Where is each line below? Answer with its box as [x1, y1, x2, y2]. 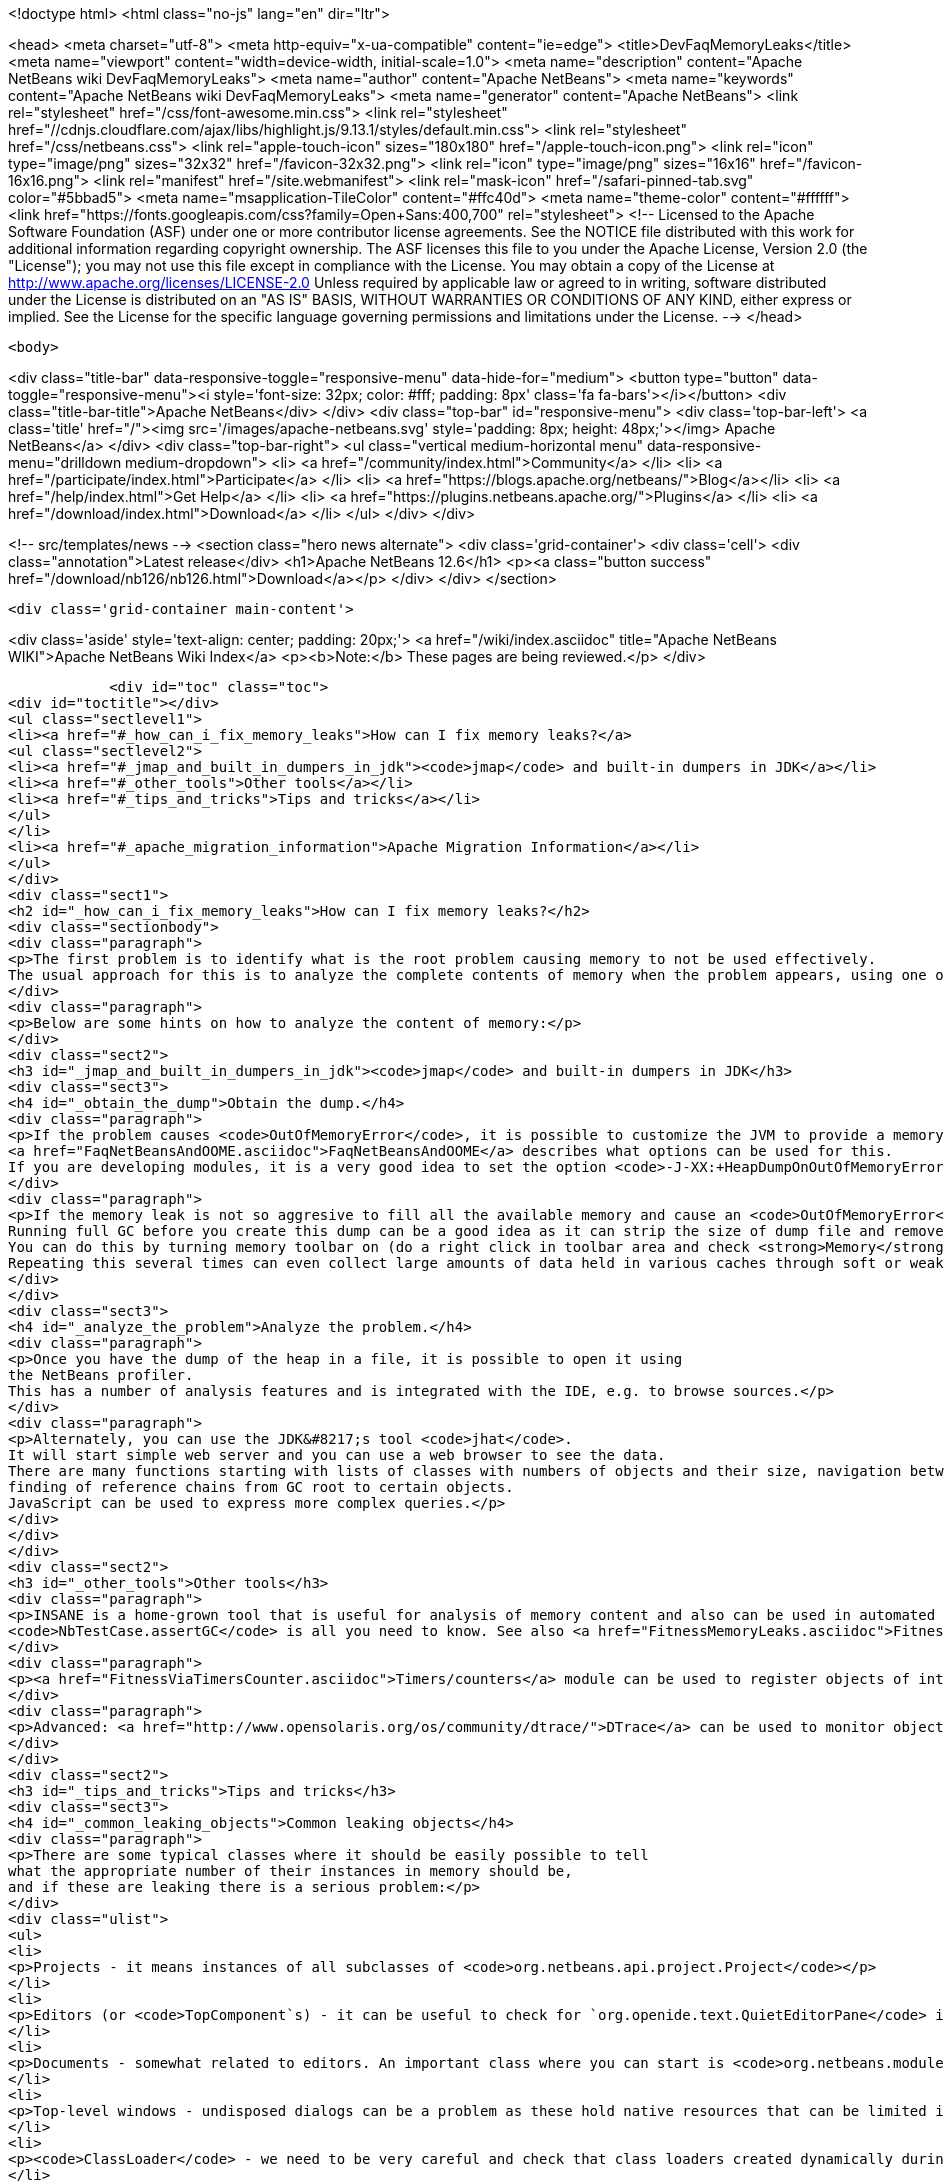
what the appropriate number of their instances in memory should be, [8, 1863, 573, 1879]
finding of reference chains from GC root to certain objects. [8, 1479, 514, 1495]
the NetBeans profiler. [8, 1367, 194, 1383]
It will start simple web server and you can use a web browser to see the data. [8, 1447, 666, 1463]
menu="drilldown [8, 454, 122, 471]
